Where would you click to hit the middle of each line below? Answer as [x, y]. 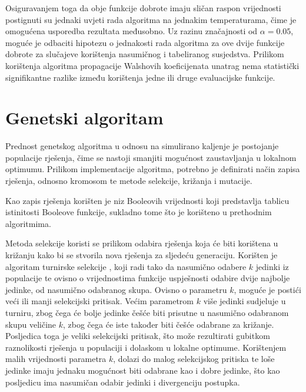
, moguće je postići [267, 289]
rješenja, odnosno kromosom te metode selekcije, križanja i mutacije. [129, 181]
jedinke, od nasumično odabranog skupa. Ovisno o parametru [116, 289]
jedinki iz [272, 266]
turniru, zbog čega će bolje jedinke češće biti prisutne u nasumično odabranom [147, 312]
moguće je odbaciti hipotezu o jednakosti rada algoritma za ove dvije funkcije [145, 42]
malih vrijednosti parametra [56, 359]
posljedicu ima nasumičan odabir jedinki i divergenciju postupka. [123, 382]
